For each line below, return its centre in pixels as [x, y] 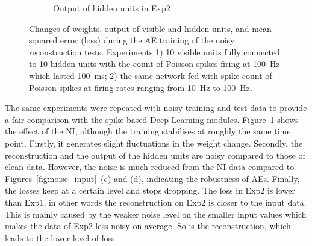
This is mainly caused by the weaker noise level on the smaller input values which [156, 214]
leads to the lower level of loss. [61, 237]
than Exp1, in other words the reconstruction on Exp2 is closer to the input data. [156, 202]
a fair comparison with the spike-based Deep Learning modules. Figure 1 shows [152, 119]
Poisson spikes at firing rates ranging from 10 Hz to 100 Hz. [141, 87]
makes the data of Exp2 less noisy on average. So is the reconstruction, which [148, 226]
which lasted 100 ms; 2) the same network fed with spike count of [151, 75]
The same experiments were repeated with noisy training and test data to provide [156, 108]
